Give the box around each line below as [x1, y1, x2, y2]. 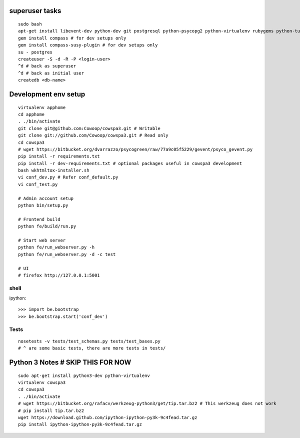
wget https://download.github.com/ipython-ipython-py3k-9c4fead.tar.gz [18, 414, 197, 420]
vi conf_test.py [18, 181, 58, 187]
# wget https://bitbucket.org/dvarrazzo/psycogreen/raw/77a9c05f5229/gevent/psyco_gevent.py [18, 146, 253, 152]
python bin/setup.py [18, 202, 68, 208]
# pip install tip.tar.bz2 [18, 407, 84, 413]
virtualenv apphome [18, 104, 66, 110]
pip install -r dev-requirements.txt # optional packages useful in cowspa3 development [18, 160, 242, 166]
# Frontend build [18, 216, 60, 222]
